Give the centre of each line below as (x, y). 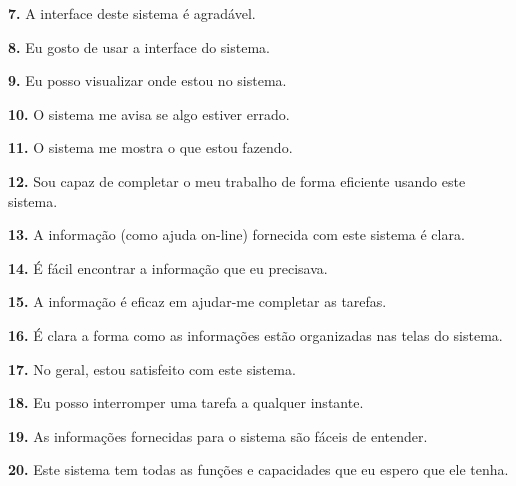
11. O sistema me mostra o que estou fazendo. (150, 147)
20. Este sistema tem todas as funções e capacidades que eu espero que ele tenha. (258, 469)
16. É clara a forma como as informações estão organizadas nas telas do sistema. (255, 334)
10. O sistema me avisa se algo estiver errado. (149, 113)
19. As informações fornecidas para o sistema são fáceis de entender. (218, 435)
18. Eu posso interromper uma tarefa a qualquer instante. (186, 402)
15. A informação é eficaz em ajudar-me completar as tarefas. (197, 301)
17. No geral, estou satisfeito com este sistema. (152, 368)
